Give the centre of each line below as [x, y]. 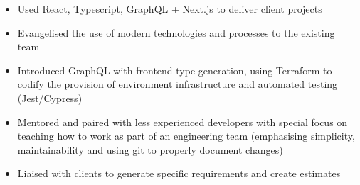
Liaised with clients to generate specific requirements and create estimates [179, 173]
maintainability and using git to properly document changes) [150, 149]
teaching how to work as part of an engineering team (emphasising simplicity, [186, 136]
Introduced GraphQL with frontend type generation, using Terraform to [175, 70]
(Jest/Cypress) [50, 97]
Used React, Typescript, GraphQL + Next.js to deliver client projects [170, 9]
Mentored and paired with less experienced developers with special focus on [182, 122]
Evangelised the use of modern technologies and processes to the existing [176, 32]
